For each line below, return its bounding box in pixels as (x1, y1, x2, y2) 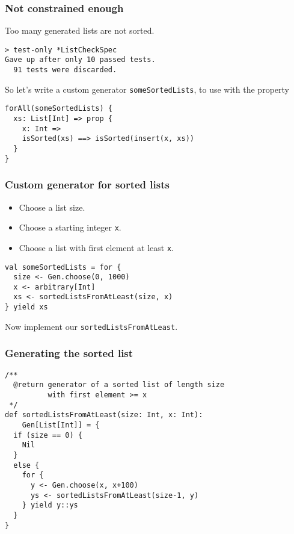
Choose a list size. (19, 200, 85, 213)
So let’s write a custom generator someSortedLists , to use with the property (5, 82, 289, 95)
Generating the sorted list (5, 346, 133, 361)
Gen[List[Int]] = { (22, 420, 100, 429)
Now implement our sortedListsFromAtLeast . (5, 320, 178, 332)
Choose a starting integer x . (19, 221, 121, 234)
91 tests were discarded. (13, 66, 117, 75)
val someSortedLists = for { (5, 262, 121, 272)
